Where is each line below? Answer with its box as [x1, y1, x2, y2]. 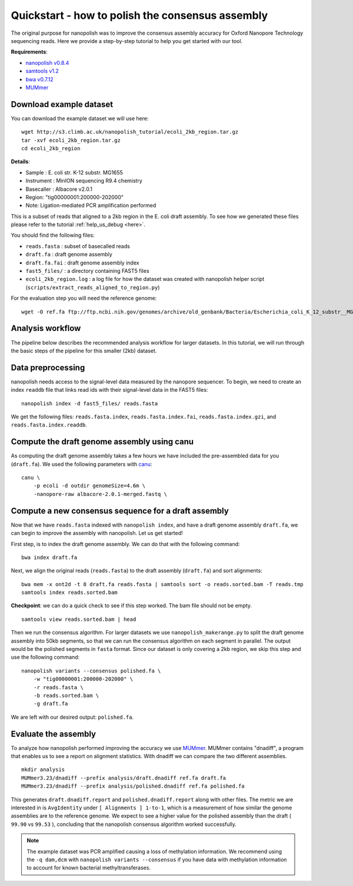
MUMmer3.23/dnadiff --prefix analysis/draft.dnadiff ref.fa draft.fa [21, 775, 227, 781]
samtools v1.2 [25, 68, 59, 75]
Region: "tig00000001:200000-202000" [25, 193, 124, 200]
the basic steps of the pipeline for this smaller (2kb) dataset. [11, 347, 157, 354]
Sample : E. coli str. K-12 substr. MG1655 [25, 168, 124, 176]
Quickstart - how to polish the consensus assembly [11, 9, 268, 22]
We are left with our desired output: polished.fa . [11, 713, 134, 720]
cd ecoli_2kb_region [21, 145, 81, 151]
